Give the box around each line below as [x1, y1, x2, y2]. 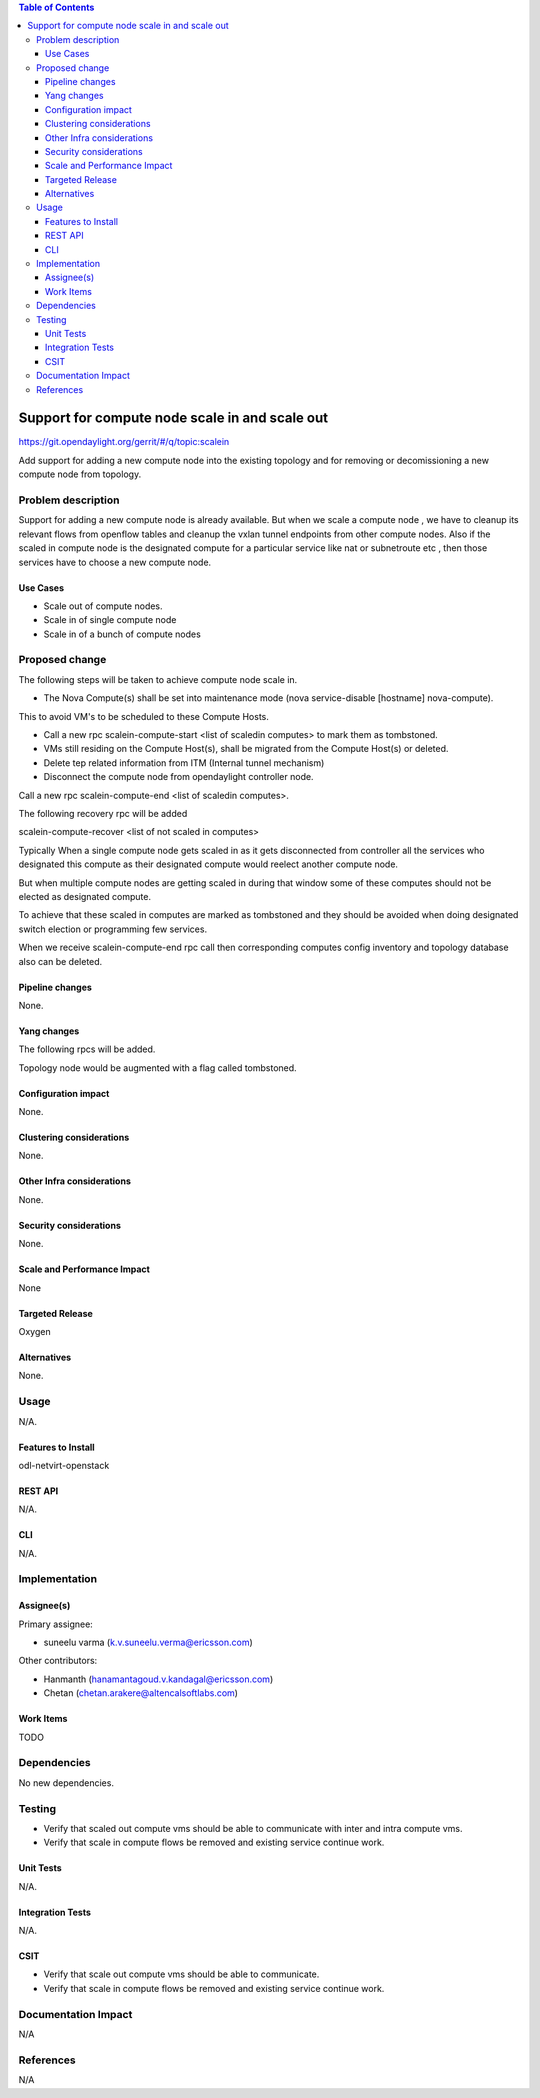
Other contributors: [18, 1655, 98, 1667]
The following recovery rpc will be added [18, 807, 188, 819]
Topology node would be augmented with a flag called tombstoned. [18, 1061, 297, 1074]
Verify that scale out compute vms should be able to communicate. [43, 1968, 320, 1980]
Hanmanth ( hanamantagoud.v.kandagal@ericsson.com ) [43, 1673, 274, 1685]
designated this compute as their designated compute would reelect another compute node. [18, 858, 399, 870]
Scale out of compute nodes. [43, 600, 164, 612]
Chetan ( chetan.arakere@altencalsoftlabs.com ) [43, 1687, 239, 1699]
